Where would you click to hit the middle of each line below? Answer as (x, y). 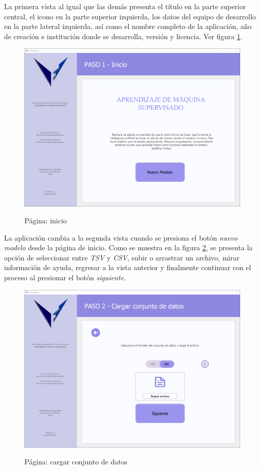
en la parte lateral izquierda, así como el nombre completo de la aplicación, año (128, 26)
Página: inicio (46, 221)
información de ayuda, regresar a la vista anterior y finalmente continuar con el (128, 267)
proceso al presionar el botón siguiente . (65, 277)
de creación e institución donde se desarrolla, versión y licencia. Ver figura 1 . (123, 36)
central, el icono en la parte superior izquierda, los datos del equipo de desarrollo (130, 16)
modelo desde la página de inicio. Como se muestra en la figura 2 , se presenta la (128, 247)
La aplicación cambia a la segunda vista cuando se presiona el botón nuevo (121, 237)
